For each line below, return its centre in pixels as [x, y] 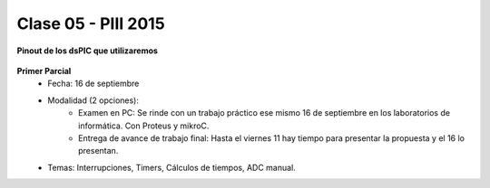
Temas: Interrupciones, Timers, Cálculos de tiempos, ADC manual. [172, 167]
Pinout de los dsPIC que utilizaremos [88, 51]
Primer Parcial [44, 70]
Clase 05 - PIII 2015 [91, 23]
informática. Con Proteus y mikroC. [144, 126]
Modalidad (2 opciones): [93, 100]
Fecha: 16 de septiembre [93, 84]
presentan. [98, 151]
